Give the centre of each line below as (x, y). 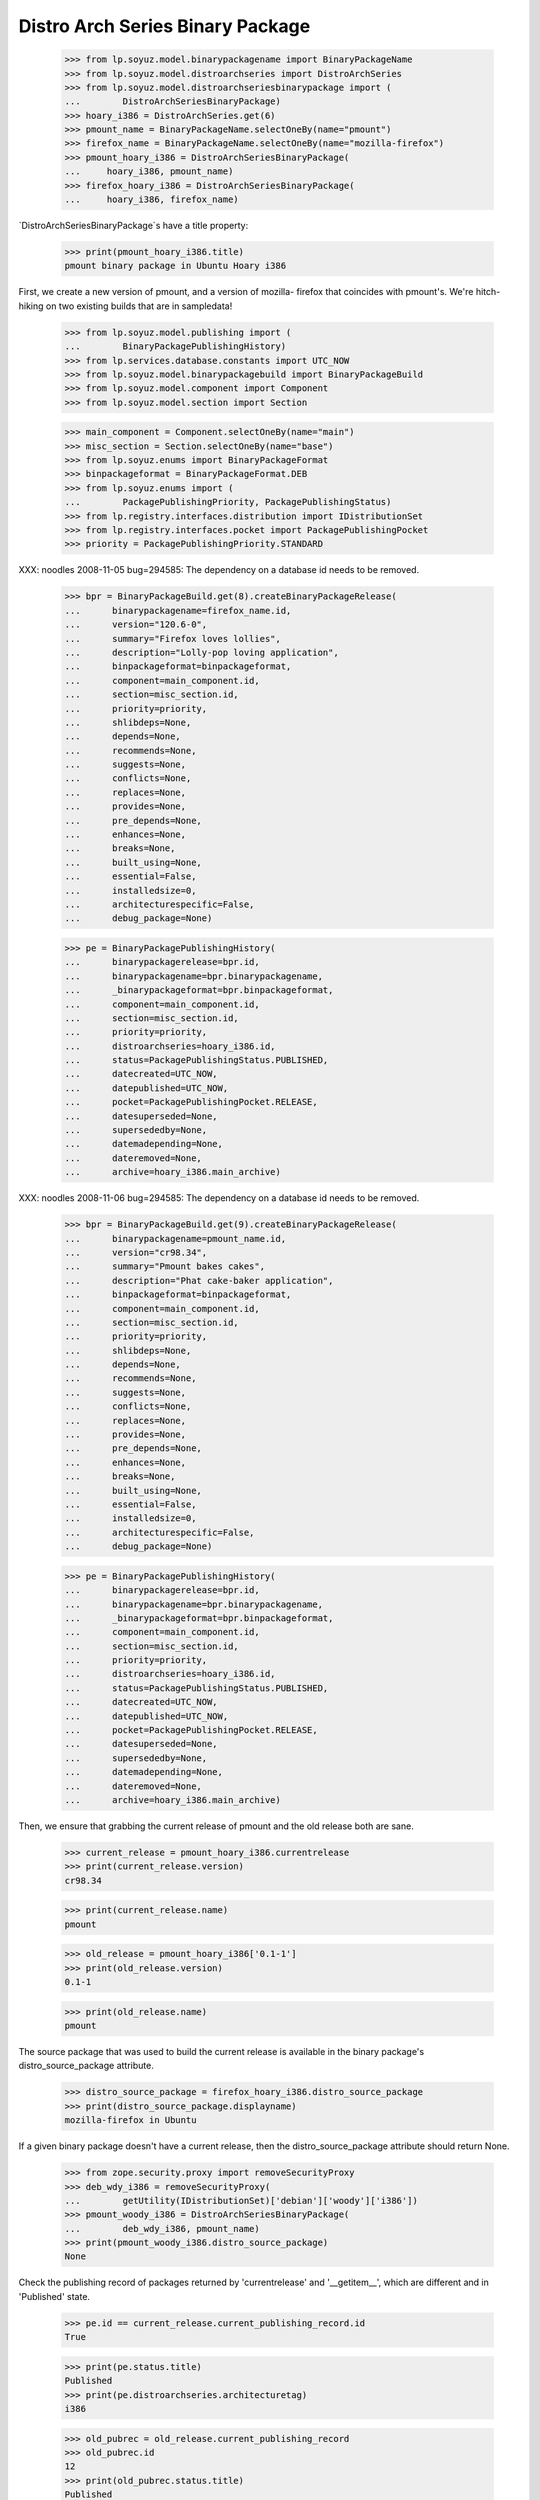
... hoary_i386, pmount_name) (149, 171)
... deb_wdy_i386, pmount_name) (162, 2228)
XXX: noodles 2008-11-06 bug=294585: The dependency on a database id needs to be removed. (219, 1198)
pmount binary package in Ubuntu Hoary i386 (175, 266)
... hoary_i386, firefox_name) (151, 199)
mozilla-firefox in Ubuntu (130, 2120)
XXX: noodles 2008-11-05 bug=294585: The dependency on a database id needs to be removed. (219, 570)
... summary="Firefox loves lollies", (173, 638)
